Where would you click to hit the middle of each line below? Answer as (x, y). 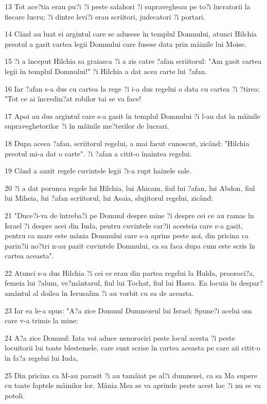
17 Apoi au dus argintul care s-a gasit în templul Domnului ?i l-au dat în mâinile (132, 116)
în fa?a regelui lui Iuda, (41, 358)
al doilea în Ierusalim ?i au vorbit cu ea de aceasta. (113, 293)
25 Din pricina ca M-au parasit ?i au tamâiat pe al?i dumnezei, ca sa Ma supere (131, 375)
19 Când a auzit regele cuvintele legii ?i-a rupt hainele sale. (98, 171)
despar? (251, 283)
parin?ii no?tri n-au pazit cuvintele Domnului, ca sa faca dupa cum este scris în (130, 245)
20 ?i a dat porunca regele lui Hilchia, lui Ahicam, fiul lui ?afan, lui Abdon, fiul (130, 188)
